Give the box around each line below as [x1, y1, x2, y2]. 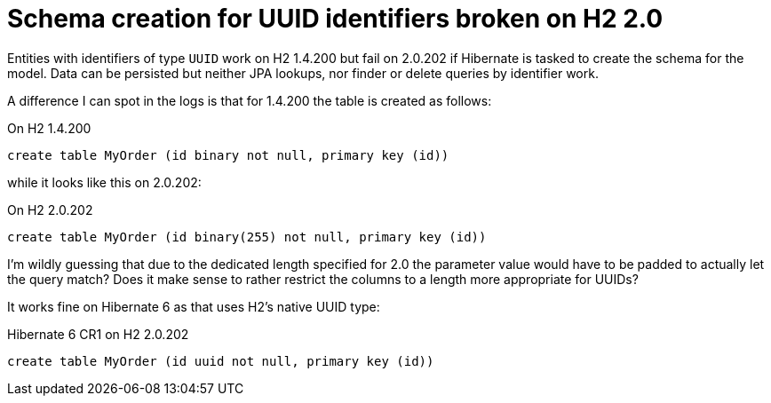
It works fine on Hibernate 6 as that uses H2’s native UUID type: [7, 298, 380, 314]
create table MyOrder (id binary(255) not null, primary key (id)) [7, 229, 487, 244]
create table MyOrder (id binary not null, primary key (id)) [7, 147, 449, 162]
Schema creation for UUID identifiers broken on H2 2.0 [7, 4, 664, 34]
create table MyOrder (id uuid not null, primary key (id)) [7, 353, 434, 368]
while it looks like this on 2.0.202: [7, 174, 202, 190]
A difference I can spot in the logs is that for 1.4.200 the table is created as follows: [7, 92, 492, 108]
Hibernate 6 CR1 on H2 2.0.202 [7, 326, 189, 342]
